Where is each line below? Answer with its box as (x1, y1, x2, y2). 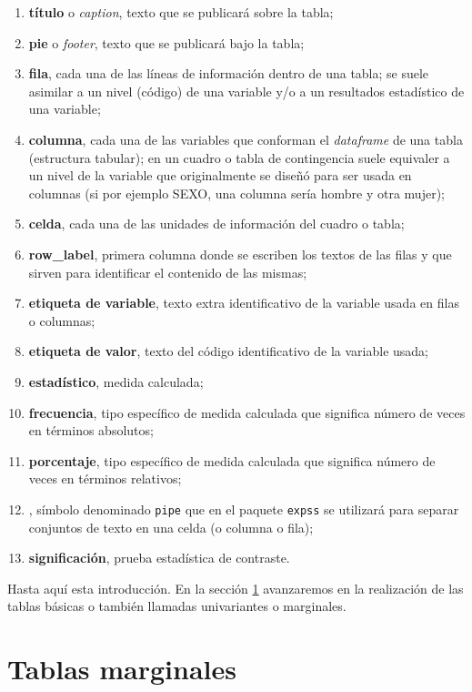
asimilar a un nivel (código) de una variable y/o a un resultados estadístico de (28, 81, 465, 100)
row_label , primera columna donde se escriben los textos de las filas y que (28, 244, 452, 263)
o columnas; (28, 310, 95, 330)
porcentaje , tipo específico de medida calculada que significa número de (28, 451, 436, 470)
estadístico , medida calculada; (28, 371, 204, 391)
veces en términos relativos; (28, 469, 182, 488)
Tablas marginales (7, 650, 237, 687)
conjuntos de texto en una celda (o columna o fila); (28, 517, 314, 536)
